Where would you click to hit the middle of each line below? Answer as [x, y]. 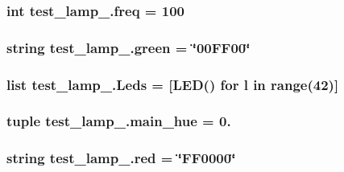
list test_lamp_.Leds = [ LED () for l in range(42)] [173, 84]
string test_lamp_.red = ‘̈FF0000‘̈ [121, 158]
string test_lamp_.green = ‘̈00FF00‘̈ [128, 47]
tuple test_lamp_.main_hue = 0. [119, 121]
